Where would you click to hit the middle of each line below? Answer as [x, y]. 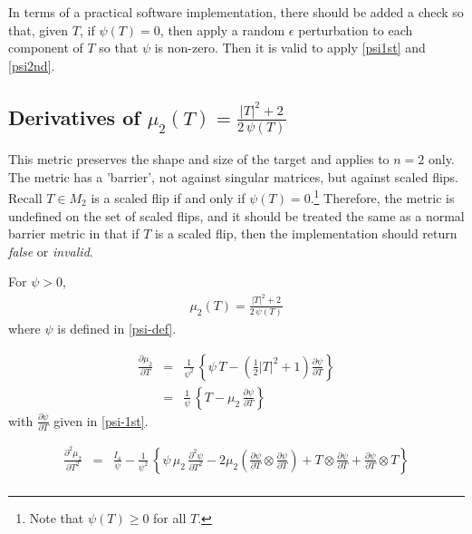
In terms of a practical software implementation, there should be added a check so [236, 12]
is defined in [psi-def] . [117, 329]
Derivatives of [74, 117]
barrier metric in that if [74, 233]
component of [46, 48]
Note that [57, 517]
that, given [39, 29]
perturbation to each [356, 29]
